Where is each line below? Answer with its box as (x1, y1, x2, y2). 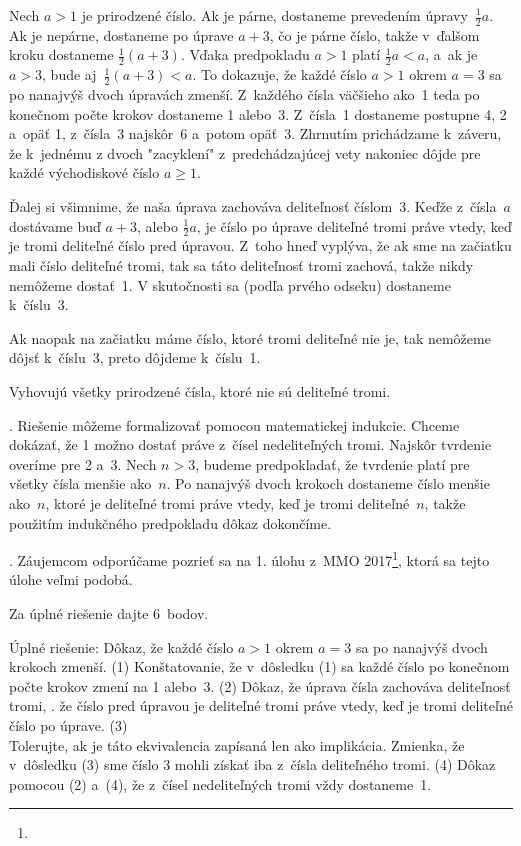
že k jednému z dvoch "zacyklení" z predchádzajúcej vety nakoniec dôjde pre (9, 142, 481, 163)
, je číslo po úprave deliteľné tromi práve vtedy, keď (196, 215, 512, 236)
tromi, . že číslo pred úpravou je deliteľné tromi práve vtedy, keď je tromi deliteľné (9, 695, 513, 716)
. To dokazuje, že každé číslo (192, 64, 367, 85)
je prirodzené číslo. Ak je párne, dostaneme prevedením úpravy (81, 5, 468, 25)
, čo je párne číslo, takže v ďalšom (269, 24, 480, 45)
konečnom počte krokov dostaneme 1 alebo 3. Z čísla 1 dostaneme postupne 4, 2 (9, 103, 507, 124)
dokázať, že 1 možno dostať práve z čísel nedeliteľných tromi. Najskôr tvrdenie (9, 434, 492, 455)
